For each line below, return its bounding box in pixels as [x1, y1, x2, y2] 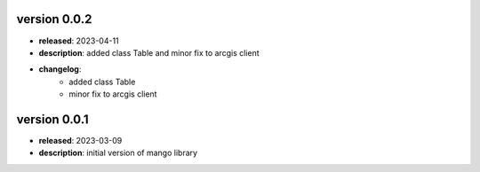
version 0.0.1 [16, 112, 89, 127]
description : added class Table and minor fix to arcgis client [38, 47, 260, 58]
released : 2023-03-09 [38, 135, 123, 145]
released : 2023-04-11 [38, 35, 119, 46]
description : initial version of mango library [38, 147, 198, 159]
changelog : [38, 64, 82, 74]
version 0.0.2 [16, 12, 92, 27]
